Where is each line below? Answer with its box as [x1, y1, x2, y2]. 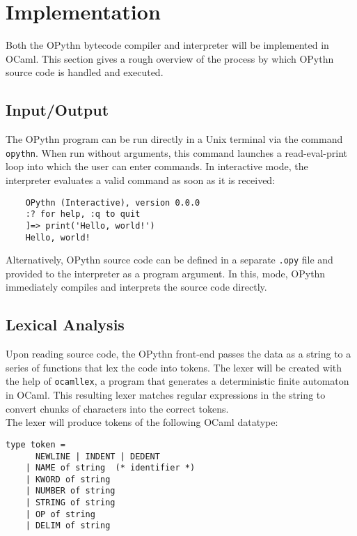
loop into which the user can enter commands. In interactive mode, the [6, 159, 308, 174]
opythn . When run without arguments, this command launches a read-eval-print [6, 145, 347, 160]
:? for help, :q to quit [25, 209, 141, 220]
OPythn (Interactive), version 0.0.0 [25, 197, 200, 208]
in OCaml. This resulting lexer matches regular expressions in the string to [6, 388, 326, 402]
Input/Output [6, 99, 109, 121]
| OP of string [25, 509, 95, 519]
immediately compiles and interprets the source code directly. [6, 280, 267, 294]
